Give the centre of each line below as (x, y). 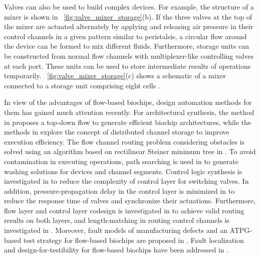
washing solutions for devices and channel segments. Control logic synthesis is (123, 171)
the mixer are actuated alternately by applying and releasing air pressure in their (129, 26)
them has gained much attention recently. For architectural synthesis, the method (129, 112)
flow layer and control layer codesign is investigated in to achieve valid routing (124, 210)
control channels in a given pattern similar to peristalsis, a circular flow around (125, 36)
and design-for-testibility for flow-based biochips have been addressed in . (116, 250)
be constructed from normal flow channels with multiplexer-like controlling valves (129, 55)
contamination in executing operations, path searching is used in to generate (121, 161)
